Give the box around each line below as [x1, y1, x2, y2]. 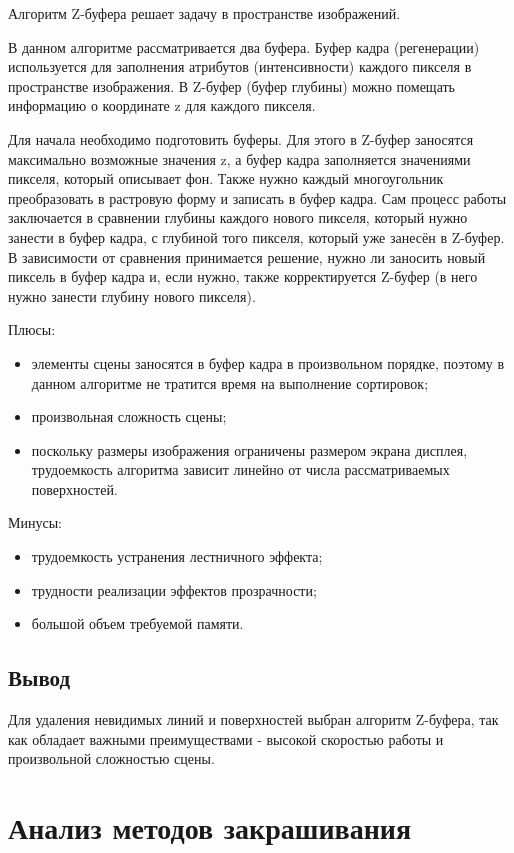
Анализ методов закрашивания [8, 807, 412, 848]
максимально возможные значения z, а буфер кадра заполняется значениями [8, 148, 471, 169]
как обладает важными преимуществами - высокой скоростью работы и [8, 728, 444, 749]
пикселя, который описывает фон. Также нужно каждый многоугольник [8, 168, 444, 189]
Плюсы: [8, 319, 56, 340]
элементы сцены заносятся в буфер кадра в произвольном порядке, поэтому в [31, 352, 505, 373]
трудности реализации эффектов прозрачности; [31, 579, 317, 600]
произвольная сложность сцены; [31, 406, 227, 427]
